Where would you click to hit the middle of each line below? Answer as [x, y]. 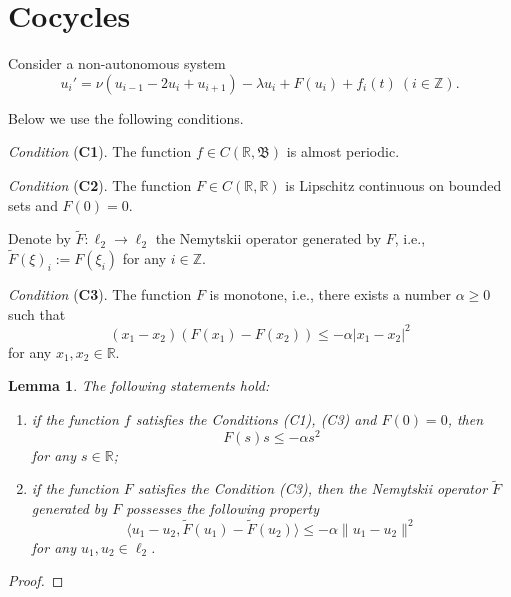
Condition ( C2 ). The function [100, 184]
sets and [33, 204]
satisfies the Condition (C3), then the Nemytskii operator [312, 488]
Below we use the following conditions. [126, 117]
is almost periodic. [343, 151]
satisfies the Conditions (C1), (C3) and [256, 419]
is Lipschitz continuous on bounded [393, 184]
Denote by [39, 238]
